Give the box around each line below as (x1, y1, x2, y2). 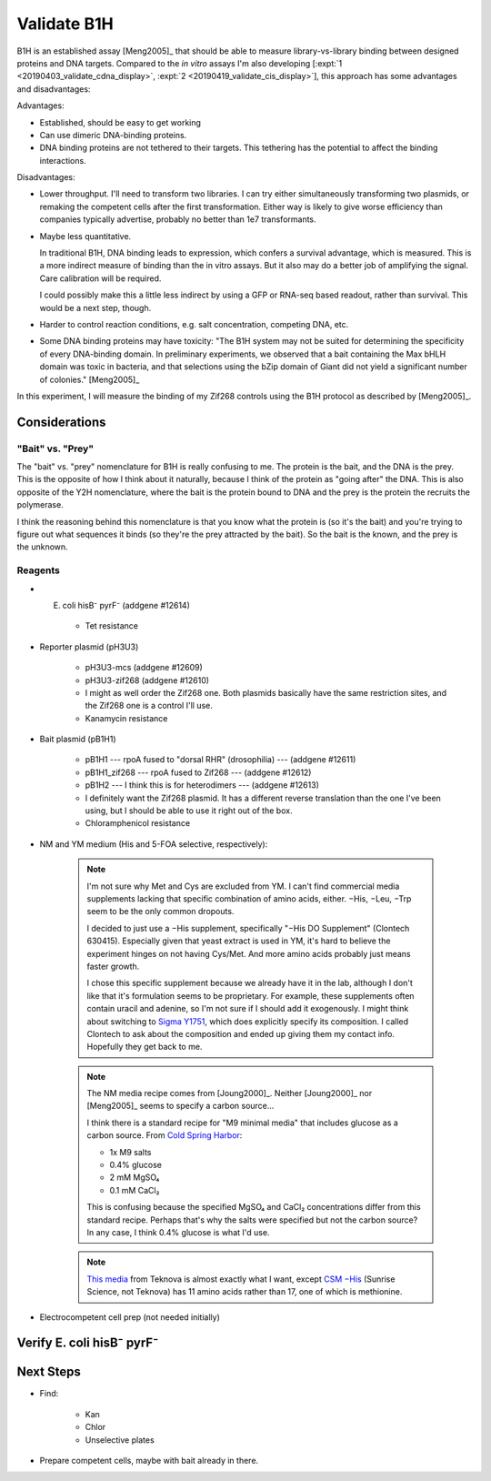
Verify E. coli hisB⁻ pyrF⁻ (16, 1335, 159, 1351)
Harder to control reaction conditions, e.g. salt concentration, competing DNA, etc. (39, 318, 349, 329)
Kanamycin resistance (85, 712, 168, 723)
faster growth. (86, 961, 140, 972)
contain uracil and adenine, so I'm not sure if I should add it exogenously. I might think (86, 1003, 409, 1014)
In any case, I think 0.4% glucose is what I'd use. (86, 1226, 270, 1237)
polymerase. (16, 499, 64, 510)
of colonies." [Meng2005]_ (39, 374, 140, 385)
